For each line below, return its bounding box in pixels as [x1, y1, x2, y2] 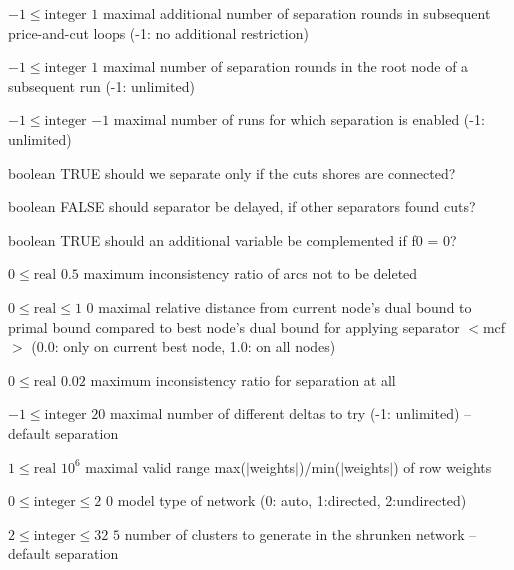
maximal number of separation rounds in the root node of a [102, 56, 469, 77]
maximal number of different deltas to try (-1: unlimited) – [109, 403, 472, 424]
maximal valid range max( [85, 456, 246, 477]
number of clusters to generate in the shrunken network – [124, 523, 477, 544]
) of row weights [393, 456, 492, 477]
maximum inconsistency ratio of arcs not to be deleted [83, 263, 418, 284]
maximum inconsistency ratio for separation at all [90, 369, 396, 390]
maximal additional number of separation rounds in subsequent [102, 3, 491, 23]
